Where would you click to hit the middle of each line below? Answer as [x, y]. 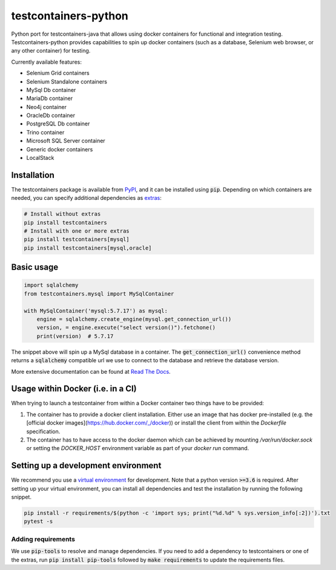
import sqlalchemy [51, 285]
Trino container [45, 132]
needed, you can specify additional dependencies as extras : [86, 198]
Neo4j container [46, 107]
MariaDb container [50, 98]
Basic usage [35, 267]
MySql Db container [51, 90]
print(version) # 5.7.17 [75, 336]
